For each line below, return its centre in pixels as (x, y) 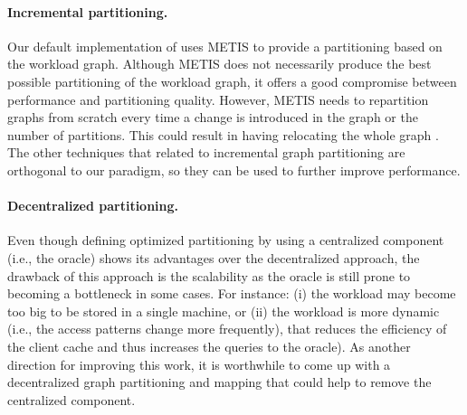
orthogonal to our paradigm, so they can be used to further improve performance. (234, 170)
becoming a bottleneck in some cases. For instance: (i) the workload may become (232, 293)
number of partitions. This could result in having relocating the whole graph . (223, 134)
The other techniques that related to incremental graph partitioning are (206, 152)
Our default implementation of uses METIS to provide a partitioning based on (225, 46)
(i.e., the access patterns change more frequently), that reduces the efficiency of (227, 329)
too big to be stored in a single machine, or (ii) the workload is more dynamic (224, 311)
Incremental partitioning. (88, 11)
